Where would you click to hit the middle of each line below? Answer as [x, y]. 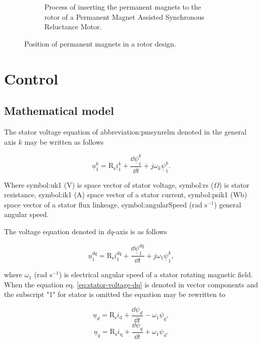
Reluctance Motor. [73, 27]
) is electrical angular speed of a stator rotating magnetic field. [156, 274]
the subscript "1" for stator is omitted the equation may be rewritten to [115, 294]
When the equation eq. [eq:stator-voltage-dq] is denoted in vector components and [131, 284]
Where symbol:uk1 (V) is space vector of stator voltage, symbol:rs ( [109, 184]
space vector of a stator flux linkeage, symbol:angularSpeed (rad [103, 204]
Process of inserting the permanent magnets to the [123, 7]
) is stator [234, 184]
